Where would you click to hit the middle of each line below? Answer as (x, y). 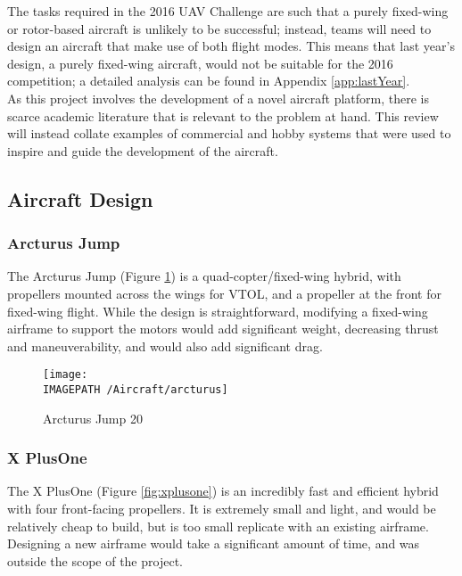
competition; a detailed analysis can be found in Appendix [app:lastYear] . (209, 81)
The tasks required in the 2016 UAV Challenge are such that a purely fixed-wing (228, 11)
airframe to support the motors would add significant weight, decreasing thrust (223, 329)
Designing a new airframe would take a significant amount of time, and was (214, 543)
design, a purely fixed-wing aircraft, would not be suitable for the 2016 (200, 63)
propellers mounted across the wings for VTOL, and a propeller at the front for (224, 293)
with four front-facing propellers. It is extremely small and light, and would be (222, 509)
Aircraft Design (80, 198)
